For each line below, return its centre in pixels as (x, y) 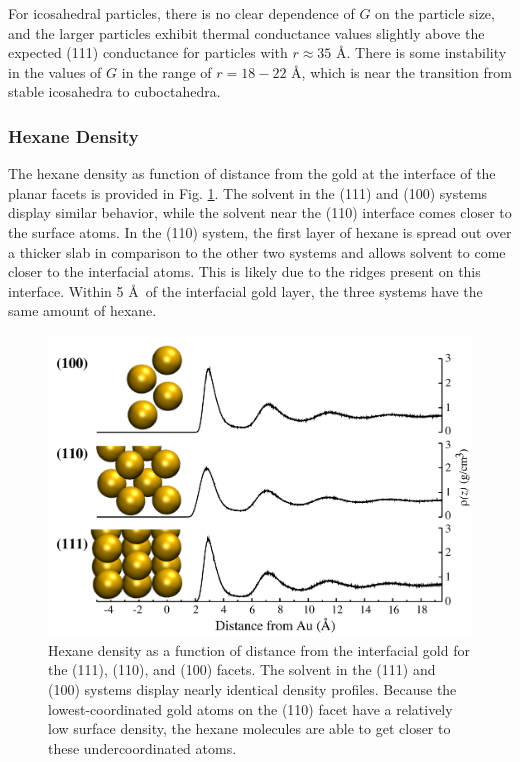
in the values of (55, 71)
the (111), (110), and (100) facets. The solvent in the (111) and (242, 669)
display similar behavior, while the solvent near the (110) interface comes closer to (260, 212)
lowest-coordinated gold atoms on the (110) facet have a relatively (250, 708)
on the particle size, (435, 13)
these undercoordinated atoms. (142, 747)
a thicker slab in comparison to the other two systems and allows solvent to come (257, 251)
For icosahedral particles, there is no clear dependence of (181, 13)
